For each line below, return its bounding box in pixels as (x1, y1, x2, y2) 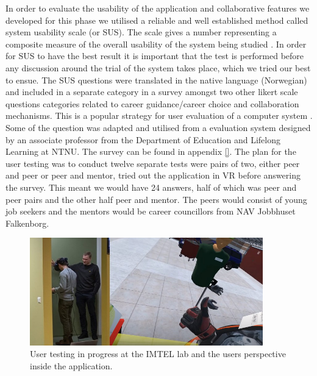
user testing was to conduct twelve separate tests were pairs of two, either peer (5, 157, 300, 169)
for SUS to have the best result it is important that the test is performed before (5, 49, 304, 62)
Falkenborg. (5, 216, 49, 229)
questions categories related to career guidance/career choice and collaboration (5, 97, 299, 110)
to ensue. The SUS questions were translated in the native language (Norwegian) (5, 73, 307, 86)
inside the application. (30, 359, 113, 372)
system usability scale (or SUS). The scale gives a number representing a (5, 26, 277, 38)
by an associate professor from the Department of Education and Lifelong (5, 133, 281, 146)
